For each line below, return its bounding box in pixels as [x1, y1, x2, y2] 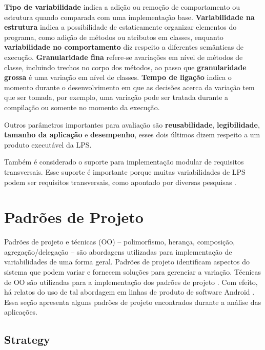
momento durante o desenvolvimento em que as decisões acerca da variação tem [4, 81, 255, 92]
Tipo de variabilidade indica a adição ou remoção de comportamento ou [4, 2, 240, 12]
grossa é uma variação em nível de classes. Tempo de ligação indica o [4, 72, 232, 83]
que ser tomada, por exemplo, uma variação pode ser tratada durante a [4, 92, 229, 102]
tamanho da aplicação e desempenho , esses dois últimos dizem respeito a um [4, 129, 260, 140]
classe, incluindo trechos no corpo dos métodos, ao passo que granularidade [4, 61, 247, 72]
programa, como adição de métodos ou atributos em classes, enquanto [4, 31, 223, 42]
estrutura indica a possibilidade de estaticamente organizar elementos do [4, 22, 237, 32]
